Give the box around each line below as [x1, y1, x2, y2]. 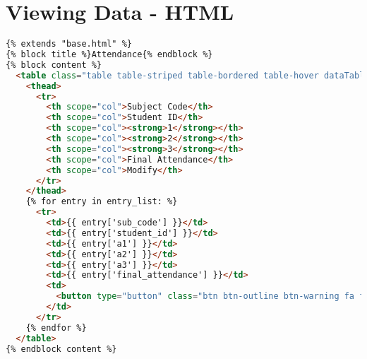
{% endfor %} [25, 322, 87, 333]
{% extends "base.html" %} [6, 39, 132, 49]
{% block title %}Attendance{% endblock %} [6, 49, 213, 59]
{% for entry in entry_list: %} [25, 196, 178, 207]
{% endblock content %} [6, 343, 117, 354]
